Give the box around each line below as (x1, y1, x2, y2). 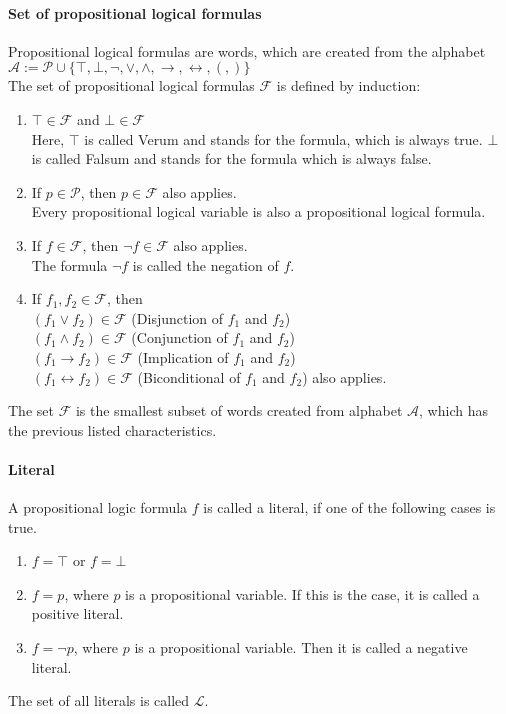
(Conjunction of (131, 327, 228, 348)
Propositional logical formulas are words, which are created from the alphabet (8, 40, 486, 61)
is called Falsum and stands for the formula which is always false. (31, 148, 432, 169)
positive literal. (31, 603, 124, 624)
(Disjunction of (131, 307, 224, 328)
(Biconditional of (137, 366, 241, 387)
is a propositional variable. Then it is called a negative (134, 637, 468, 658)
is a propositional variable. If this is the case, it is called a (125, 583, 480, 604)
